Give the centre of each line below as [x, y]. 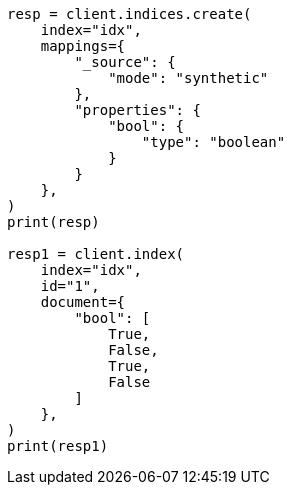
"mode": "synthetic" [188, 78]
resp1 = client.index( [96, 254]
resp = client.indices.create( [129, 14]
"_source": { [125, 62]
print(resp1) [58, 446]
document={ [83, 302]
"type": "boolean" [213, 142]
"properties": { [137, 110]
